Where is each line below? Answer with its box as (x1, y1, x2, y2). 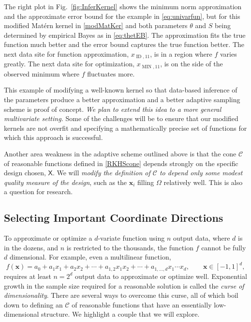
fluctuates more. (87, 68, 135, 78)
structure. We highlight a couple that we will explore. (41, 309, 200, 319)
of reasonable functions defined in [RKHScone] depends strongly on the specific (4, 158, 238, 168)
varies (220, 48, 237, 59)
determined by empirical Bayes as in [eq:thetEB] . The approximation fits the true (4, 30, 246, 40)
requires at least (4, 271, 51, 281)
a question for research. (4, 186, 73, 197)
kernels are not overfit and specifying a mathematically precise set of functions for (4, 123, 247, 133)
